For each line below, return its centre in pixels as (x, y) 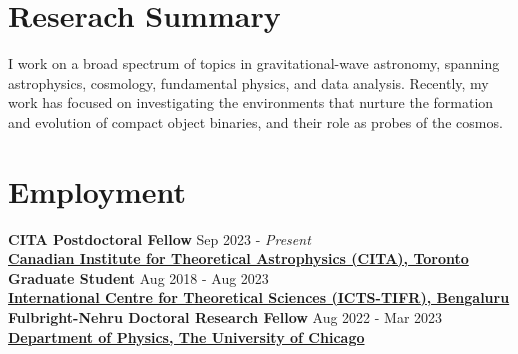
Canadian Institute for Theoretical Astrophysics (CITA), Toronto (238, 258)
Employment (97, 190)
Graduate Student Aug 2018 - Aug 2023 (138, 277)
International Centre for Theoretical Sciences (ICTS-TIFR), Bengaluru (259, 297)
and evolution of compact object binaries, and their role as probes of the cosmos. (255, 121)
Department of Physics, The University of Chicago (186, 336)
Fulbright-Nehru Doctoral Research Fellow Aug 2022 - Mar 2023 (225, 317)
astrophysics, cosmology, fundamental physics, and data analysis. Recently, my (248, 82)
